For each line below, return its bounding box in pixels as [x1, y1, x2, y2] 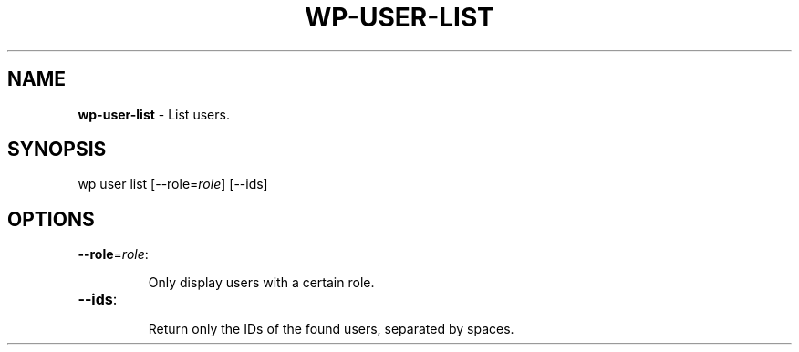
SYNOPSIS [7, 138, 107, 161]
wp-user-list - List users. [78, 106, 230, 122]
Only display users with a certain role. [148, 274, 375, 291]
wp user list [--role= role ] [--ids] [78, 176, 268, 192]
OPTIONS [7, 207, 95, 231]
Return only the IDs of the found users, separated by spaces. [148, 321, 514, 337]
